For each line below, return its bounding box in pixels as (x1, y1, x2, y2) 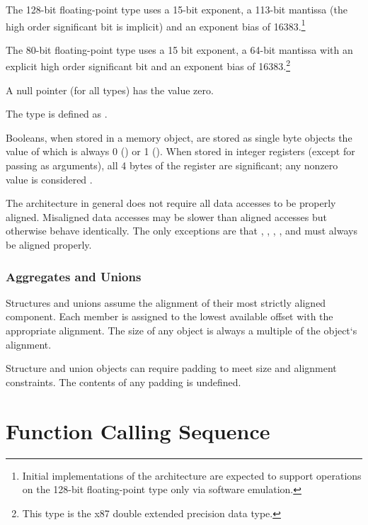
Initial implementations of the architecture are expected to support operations (22, 468, 362, 482)
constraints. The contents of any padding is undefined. (6, 374, 241, 389)
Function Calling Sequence (6, 416, 270, 445)
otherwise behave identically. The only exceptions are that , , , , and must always (6, 223, 357, 238)
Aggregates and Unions (6, 267, 142, 285)
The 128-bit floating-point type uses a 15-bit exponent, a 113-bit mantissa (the (6, 2, 347, 16)
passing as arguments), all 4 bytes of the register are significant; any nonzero (6, 158, 338, 173)
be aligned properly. (6, 237, 92, 252)
